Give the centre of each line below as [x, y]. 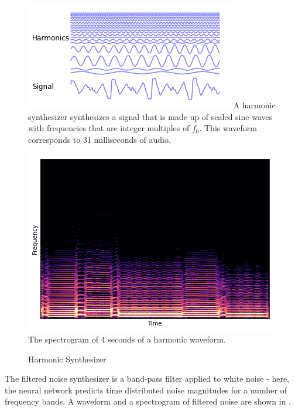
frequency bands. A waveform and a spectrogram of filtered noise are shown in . [148, 401]
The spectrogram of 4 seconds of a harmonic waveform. [127, 339]
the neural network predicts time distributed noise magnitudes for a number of [146, 390]
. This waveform [228, 128]
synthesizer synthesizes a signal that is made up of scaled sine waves [150, 116]
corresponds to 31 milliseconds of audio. [100, 139]
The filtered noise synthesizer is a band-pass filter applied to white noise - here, [147, 379]
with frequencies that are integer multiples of [109, 128]
